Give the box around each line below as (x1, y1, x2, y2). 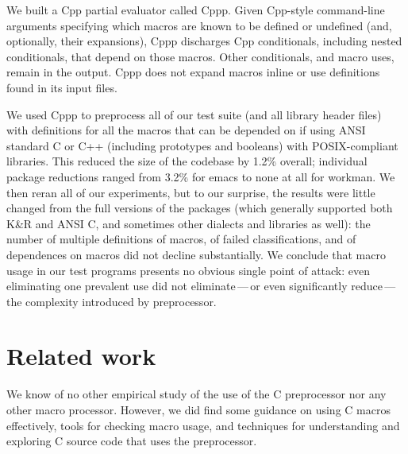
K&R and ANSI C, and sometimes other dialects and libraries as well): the (6, 215, 371, 231)
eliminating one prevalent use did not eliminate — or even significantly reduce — (6, 277, 396, 294)
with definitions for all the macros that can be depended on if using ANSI (6, 122, 366, 138)
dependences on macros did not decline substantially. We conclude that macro (6, 246, 386, 262)
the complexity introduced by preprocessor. (6, 293, 217, 309)
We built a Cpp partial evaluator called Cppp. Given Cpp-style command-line (6, 2, 385, 17)
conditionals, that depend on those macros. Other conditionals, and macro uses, (6, 48, 395, 64)
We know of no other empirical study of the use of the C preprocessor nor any (6, 386, 387, 402)
